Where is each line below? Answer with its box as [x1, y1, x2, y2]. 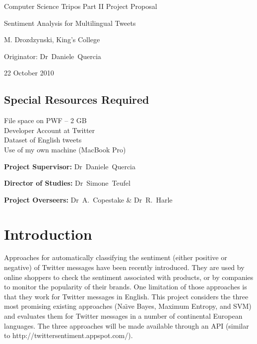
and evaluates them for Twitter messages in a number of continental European [4, 311, 243, 321]
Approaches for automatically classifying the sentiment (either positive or [4, 252, 227, 263]
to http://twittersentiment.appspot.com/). [4, 330, 133, 341]
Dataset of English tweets [4, 135, 82, 145]
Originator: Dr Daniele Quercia [4, 51, 101, 61]
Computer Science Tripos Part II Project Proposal [4, 1, 157, 11]
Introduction [4, 223, 92, 244]
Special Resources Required [4, 92, 149, 107]
